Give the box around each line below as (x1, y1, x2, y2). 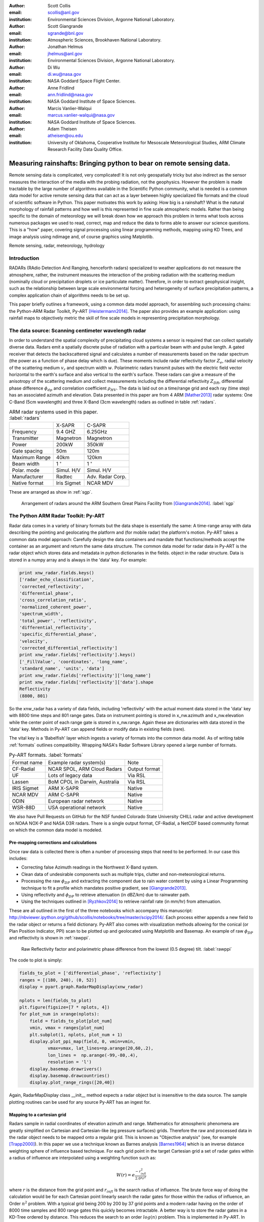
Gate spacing (12, 448, 43, 455)
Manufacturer (12, 473, 44, 480)
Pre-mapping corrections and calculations (9, 840, 97, 846)
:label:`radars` (9, 415, 41, 421)
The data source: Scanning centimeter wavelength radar (9, 327, 146, 334)
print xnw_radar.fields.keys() (19, 570, 95, 575)
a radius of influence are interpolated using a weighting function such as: (9, 1155, 156, 1161)
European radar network (48, 797, 105, 804)
